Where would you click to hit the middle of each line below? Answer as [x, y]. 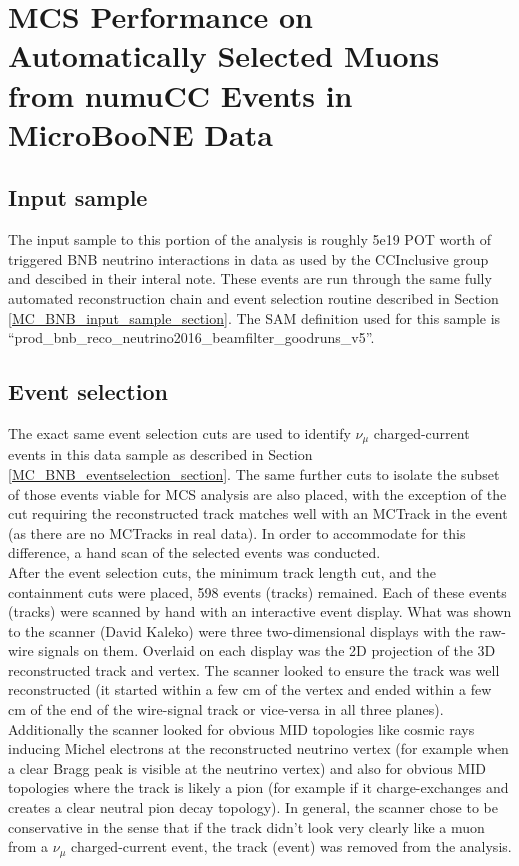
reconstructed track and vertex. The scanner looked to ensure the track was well [254, 669]
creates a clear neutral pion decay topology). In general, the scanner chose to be [253, 807]
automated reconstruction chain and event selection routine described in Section [253, 297]
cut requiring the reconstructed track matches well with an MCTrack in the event [258, 513]
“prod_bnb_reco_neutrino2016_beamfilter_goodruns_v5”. [191, 337]
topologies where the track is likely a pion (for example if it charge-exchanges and [258, 787]
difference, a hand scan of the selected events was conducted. [194, 552]
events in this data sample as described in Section [160, 454]
